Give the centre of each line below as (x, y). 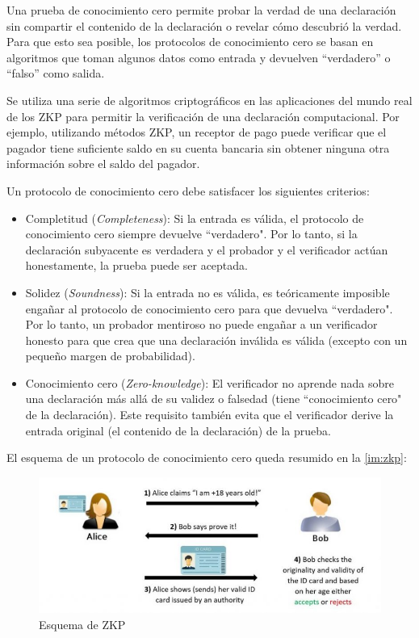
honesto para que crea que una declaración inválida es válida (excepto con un (216, 340)
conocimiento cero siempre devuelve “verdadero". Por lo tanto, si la (191, 234)
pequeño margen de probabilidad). (110, 356)
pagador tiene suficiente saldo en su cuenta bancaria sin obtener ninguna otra (198, 147)
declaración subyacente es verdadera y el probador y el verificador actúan (207, 249)
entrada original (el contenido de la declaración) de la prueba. (178, 430)
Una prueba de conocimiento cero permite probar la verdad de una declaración (201, 10)
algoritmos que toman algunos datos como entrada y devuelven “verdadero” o (199, 57)
